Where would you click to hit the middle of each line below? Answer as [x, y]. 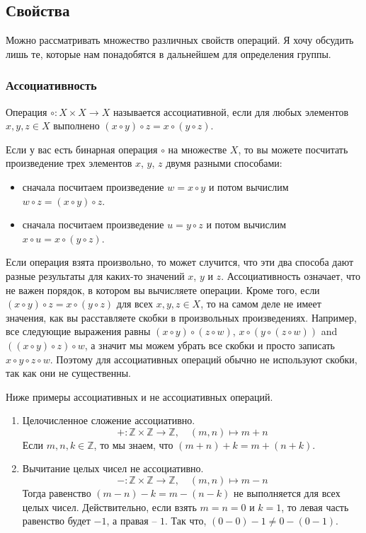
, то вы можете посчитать [293, 149]
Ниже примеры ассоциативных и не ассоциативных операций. [139, 396]
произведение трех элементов [69, 163]
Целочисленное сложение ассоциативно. [109, 420]
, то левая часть [315, 506]
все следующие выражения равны [78, 331]
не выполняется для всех [287, 493]
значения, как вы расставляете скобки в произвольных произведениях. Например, [181, 317]
